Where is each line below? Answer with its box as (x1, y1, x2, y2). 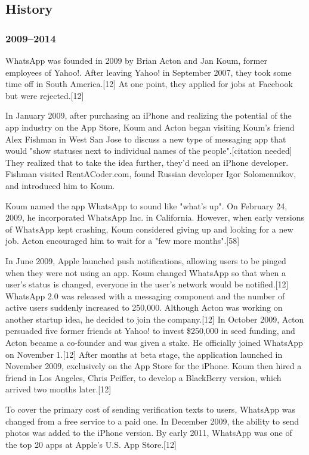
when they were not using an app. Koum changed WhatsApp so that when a (5, 266, 286, 278)
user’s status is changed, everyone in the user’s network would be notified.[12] (5, 278, 289, 290)
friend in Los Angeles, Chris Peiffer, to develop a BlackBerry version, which (5, 371, 282, 383)
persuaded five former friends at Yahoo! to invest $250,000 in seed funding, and (5, 324, 295, 337)
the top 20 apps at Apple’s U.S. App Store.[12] (5, 438, 177, 450)
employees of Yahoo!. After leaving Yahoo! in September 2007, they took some (5, 66, 292, 78)
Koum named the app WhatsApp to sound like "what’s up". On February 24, (5, 199, 288, 212)
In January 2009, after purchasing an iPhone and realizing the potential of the (5, 109, 292, 122)
